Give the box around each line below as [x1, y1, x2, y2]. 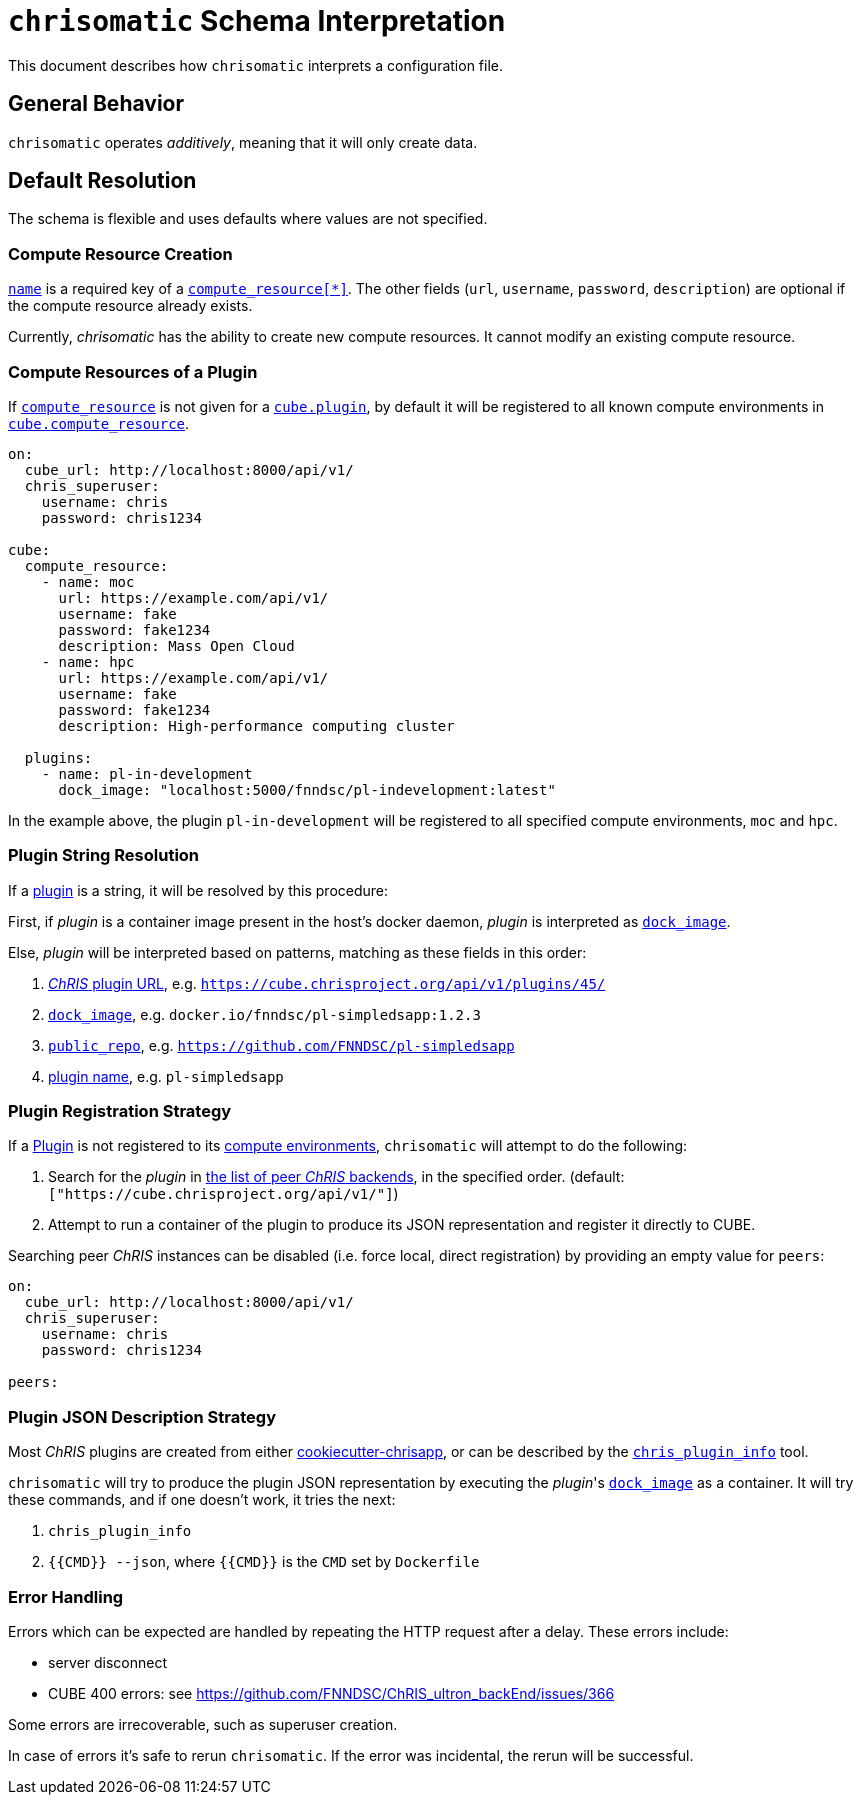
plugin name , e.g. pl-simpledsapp [48, 1067, 284, 1085]
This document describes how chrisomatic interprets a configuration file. [8, 56, 504, 74]
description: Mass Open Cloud [58, 637, 295, 654]
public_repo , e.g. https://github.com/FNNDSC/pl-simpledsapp [48, 1036, 515, 1054]
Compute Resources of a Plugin [8, 361, 258, 382]
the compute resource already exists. [8, 297, 253, 315]
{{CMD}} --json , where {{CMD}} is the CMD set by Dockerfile [48, 1553, 480, 1571]
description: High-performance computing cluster [58, 717, 455, 734]
